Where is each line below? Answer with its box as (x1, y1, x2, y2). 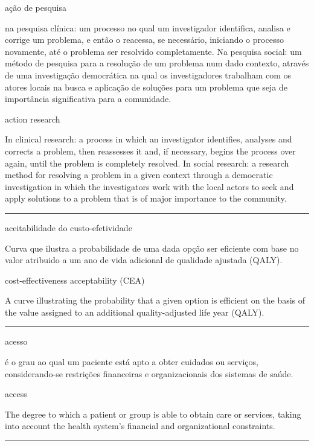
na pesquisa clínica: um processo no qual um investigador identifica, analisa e (5, 21, 290, 34)
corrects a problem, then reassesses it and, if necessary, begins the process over (5, 144, 296, 157)
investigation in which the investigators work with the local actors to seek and (5, 180, 294, 193)
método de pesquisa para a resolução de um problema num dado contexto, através (5, 57, 309, 69)
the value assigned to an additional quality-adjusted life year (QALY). (5, 305, 264, 318)
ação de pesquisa (5, 1, 67, 13)
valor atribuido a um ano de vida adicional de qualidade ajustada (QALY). (5, 253, 283, 266)
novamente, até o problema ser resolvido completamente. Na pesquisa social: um (5, 45, 302, 57)
